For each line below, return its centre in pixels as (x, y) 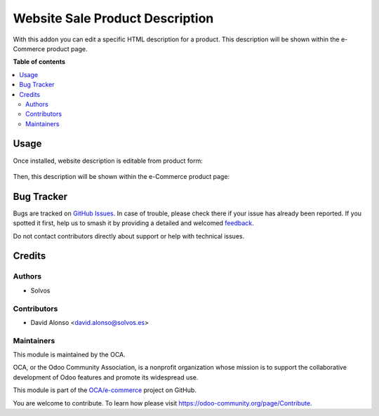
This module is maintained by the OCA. (69, 355)
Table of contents (39, 62)
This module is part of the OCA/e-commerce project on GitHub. (105, 390)
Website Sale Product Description (113, 18)
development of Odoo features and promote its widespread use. (106, 377)
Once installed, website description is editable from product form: (108, 161)
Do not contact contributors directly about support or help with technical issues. (129, 236)
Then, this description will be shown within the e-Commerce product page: (121, 176)
